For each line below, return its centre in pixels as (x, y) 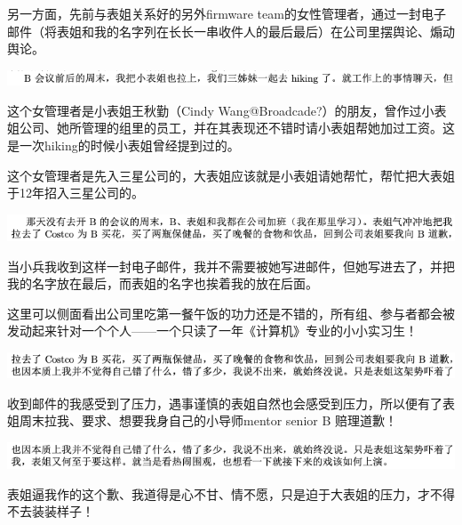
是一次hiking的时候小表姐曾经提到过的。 (123, 145)
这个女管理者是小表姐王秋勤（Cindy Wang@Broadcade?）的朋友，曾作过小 (221, 110)
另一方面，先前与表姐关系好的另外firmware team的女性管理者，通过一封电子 (227, 13)
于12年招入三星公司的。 (76, 193)
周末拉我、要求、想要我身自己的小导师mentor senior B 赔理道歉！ (208, 420)
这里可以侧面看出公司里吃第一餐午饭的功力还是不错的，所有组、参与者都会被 (231, 313)
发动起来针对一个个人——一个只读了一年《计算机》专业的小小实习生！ (212, 331)
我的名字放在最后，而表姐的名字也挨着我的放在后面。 (163, 283)
